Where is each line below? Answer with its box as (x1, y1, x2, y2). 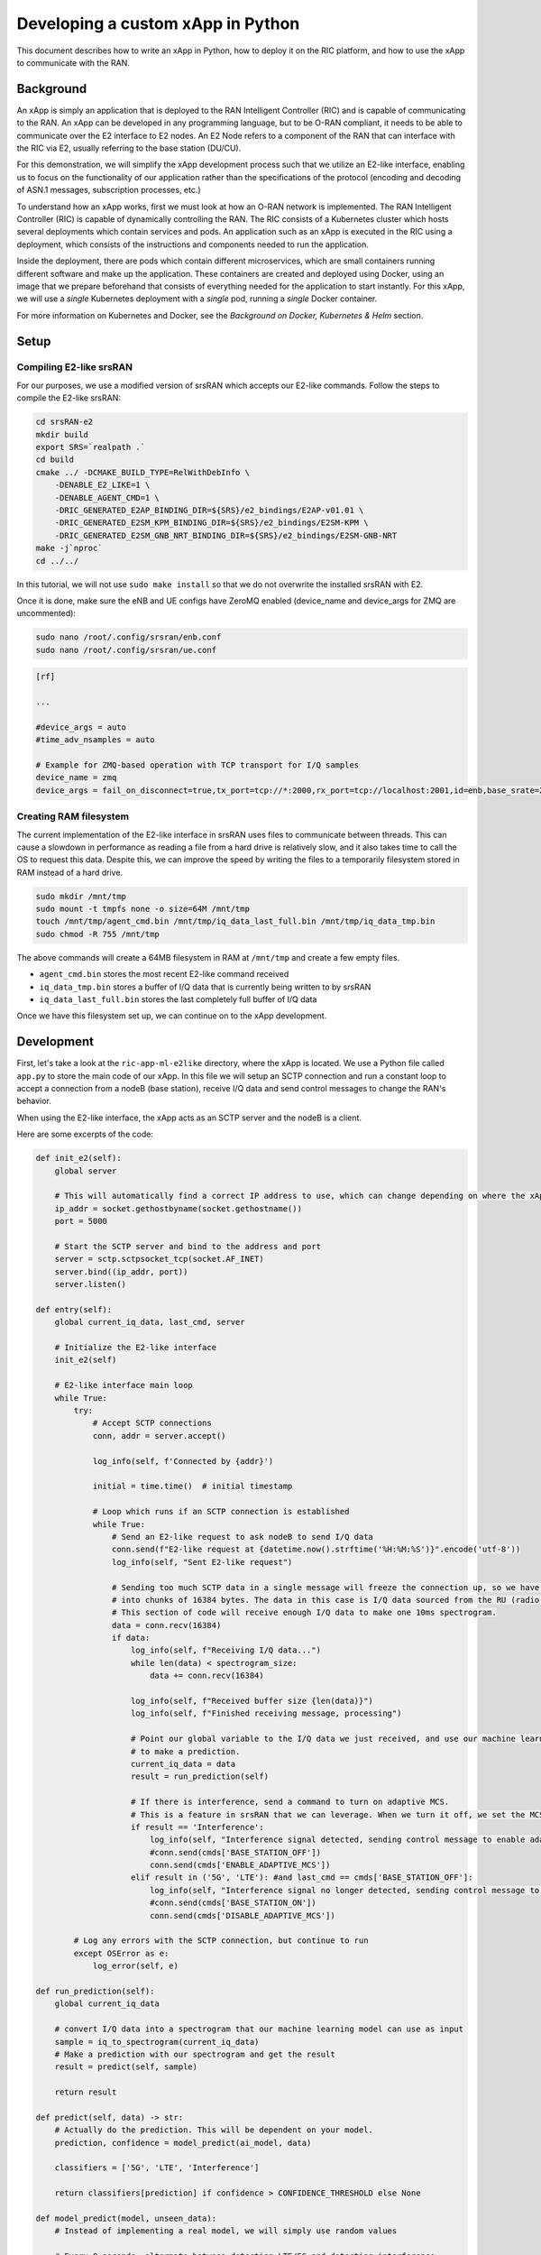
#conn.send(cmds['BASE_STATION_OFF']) (149, 1847, 322, 1857)
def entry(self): (35, 1304, 113, 1314)
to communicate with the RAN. (16, 57, 131, 68)
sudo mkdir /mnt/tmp (35, 891, 126, 901)
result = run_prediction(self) (131, 1772, 270, 1781)
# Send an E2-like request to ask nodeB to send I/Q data (111, 1532, 374, 1542)
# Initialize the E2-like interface (54, 1342, 216, 1353)
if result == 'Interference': (131, 1822, 265, 1832)
